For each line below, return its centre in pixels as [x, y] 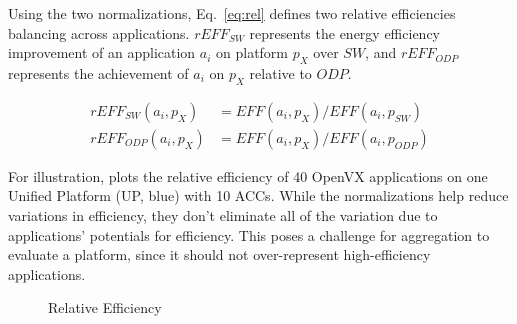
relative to [280, 72]
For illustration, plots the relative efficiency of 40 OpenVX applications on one [248, 175]
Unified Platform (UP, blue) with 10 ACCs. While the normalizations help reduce [258, 195]
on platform [252, 52]
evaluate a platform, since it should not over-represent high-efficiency [219, 254]
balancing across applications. [99, 32]
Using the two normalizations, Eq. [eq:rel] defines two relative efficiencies [232, 13]
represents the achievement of [98, 72]
